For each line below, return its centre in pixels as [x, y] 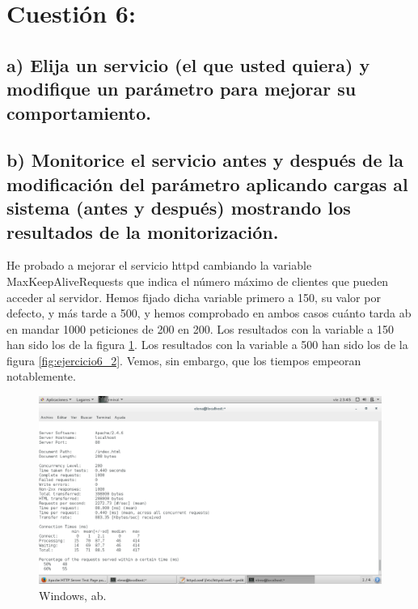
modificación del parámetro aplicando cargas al [207, 183]
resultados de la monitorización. [143, 231]
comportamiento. [79, 112]
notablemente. [41, 376]
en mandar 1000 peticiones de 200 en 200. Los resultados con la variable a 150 [200, 328]
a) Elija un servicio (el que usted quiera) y [188, 64]
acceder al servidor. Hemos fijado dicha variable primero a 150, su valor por [194, 297]
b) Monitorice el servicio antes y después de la [205, 160]
